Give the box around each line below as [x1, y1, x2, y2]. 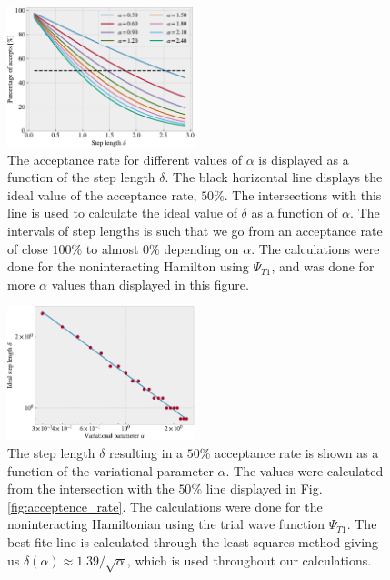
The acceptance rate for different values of [7, 149, 242, 168]
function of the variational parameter [7, 461, 214, 480]
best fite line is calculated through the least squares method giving [7, 532, 379, 551]
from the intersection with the [7, 479, 175, 498]
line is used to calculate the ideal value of [7, 203, 237, 222]
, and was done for [271, 257, 375, 276]
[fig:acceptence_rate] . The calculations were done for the [7, 496, 323, 515]
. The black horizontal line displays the [165, 168, 383, 187]
